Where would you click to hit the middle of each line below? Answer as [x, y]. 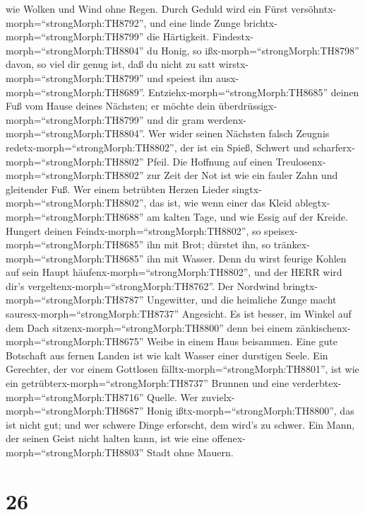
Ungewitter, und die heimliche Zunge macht [242, 300]
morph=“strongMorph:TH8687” [75, 411]
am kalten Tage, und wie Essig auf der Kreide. [247, 216]
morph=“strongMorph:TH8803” [75, 452]
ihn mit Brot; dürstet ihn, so [209, 244]
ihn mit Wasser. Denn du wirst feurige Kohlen [247, 258]
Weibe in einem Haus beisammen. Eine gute [242, 341]
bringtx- [300, 285]
